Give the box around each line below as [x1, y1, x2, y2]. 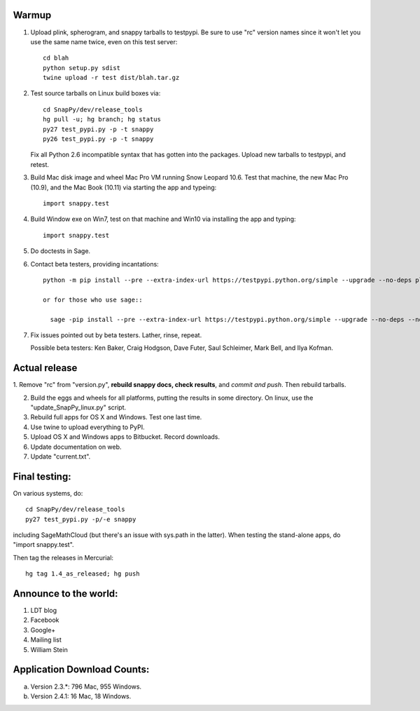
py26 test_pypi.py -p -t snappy [43, 135, 154, 143]
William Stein [30, 645, 68, 654]
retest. [30, 160, 49, 168]
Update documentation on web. [30, 442, 122, 451]
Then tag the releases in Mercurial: [13, 553, 114, 562]
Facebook [30, 616, 59, 624]
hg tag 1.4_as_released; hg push [25, 570, 140, 578]
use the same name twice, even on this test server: [30, 37, 178, 46]
